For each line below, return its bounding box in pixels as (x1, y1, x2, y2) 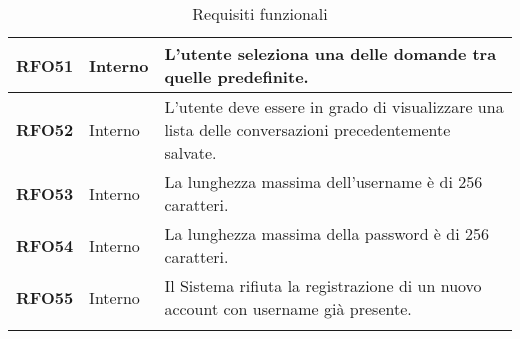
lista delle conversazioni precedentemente (164, 118, 451, 141)
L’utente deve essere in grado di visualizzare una (164, 95, 504, 118)
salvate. (164, 141, 217, 164)
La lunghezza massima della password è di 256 (164, 222, 489, 245)
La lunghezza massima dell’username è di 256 (164, 170, 483, 193)
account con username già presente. (164, 297, 412, 320)
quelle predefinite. (164, 65, 309, 88)
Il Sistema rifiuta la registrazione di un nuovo (164, 274, 482, 297)
